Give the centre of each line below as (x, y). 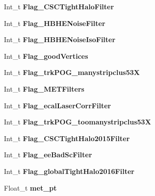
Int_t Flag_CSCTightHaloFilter (59, 6)
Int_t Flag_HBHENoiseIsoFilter (60, 39)
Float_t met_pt (30, 187)
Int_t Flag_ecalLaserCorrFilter (58, 105)
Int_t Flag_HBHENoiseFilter (55, 23)
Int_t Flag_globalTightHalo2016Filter (69, 171)
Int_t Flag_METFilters (44, 88)
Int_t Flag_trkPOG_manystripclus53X (72, 72)
